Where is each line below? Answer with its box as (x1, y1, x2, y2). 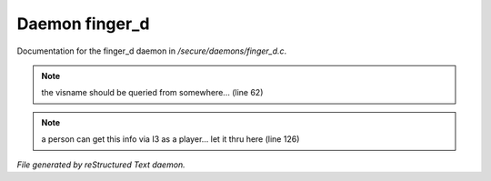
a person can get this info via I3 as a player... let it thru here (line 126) (41, 134, 300, 145)
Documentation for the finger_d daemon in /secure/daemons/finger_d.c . (16, 45, 287, 56)
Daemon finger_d (16, 14, 150, 34)
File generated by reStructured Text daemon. (16, 159, 185, 170)
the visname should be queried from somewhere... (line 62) (41, 87, 264, 98)
